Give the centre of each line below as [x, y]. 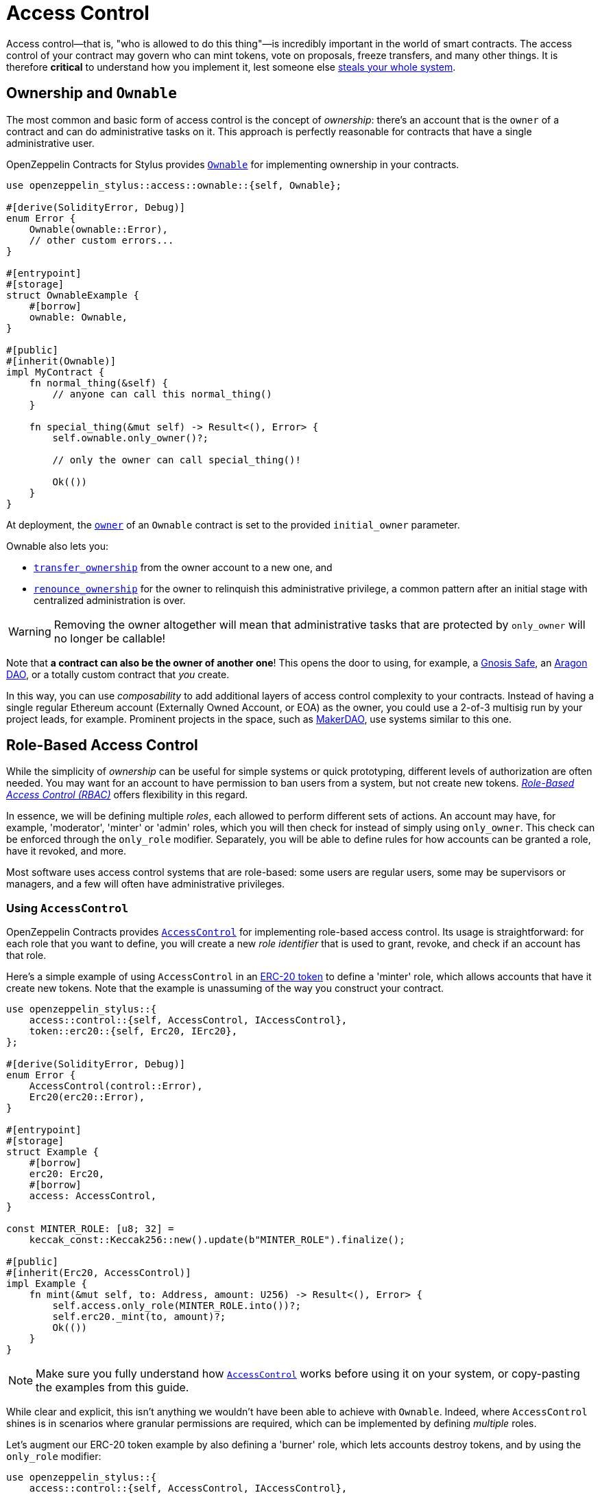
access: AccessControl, [93, 1196]
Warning [30, 631]
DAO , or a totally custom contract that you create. [118, 674]
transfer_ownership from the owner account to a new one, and [183, 567]
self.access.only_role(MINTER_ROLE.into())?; [177, 1306]
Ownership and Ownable [92, 93]
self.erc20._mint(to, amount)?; [139, 1317]
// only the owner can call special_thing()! [177, 460]
